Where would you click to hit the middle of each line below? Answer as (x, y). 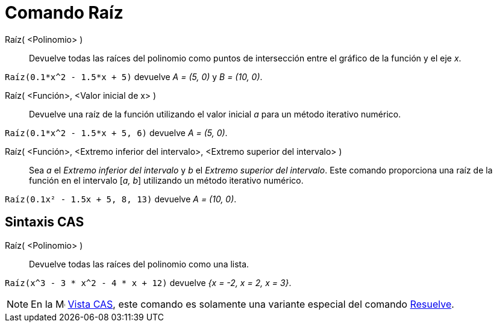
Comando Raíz (64, 13)
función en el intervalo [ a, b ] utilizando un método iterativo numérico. (166, 180)
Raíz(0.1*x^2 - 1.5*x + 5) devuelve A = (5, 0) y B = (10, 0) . (134, 76)
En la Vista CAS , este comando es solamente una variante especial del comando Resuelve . (242, 304)
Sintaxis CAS (45, 222)
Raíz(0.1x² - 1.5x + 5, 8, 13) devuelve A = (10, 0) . (121, 199)
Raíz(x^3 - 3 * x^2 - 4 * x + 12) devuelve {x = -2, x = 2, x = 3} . (148, 282)
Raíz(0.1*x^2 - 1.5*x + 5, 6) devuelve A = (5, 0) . (116, 132)
